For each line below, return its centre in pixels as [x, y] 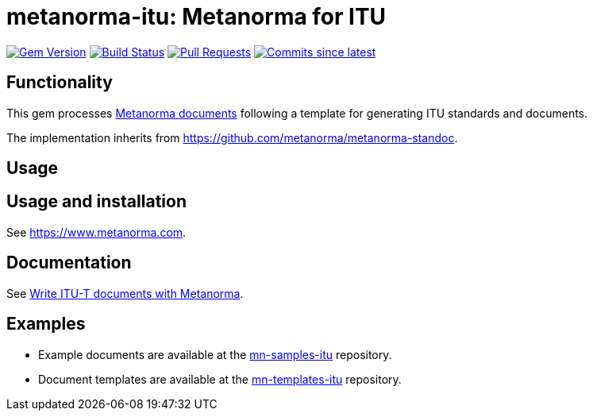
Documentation [69, 263]
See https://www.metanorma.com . [96, 232]
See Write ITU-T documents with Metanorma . [125, 293]
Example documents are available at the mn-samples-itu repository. [215, 354]
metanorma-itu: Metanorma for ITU [196, 17]
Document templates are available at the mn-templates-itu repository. [220, 379]
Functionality [60, 83]
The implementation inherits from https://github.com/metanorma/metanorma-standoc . [232, 137]
